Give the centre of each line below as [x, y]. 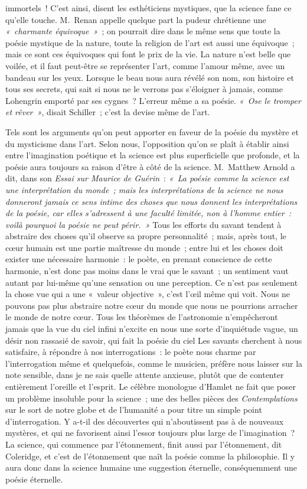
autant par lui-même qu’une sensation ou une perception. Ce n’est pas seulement [152, 282]
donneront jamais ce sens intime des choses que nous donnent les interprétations [151, 201]
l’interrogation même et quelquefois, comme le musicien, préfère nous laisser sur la [154, 363]
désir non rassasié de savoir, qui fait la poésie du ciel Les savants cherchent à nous [154, 340]
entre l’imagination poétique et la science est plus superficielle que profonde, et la [153, 155]
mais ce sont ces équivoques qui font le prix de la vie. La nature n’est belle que [148, 54]
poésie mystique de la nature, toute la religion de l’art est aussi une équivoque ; [150, 42]
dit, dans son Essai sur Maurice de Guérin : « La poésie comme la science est [147, 178]
